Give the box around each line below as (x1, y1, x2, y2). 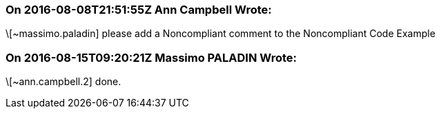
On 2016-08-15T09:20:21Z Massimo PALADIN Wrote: (6, 50, 297, 65)
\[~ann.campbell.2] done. (6, 76, 121, 88)
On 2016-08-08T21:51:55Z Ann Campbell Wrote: (6, 3, 272, 16)
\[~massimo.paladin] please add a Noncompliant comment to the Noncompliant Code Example (6, 27, 435, 40)
